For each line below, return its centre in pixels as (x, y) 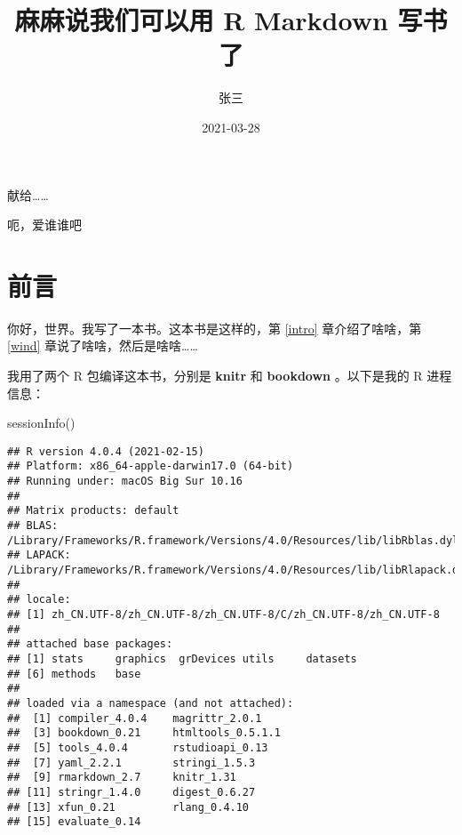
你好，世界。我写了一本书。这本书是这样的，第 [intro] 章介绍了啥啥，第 (215, 328)
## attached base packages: (90, 644)
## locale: (39, 600)
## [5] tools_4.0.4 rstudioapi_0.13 (138, 747)
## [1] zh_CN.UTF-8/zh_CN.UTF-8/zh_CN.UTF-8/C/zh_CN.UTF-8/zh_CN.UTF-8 (223, 614)
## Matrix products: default (93, 511)
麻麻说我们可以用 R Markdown (201, 20)
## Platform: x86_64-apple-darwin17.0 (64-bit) (151, 466)
